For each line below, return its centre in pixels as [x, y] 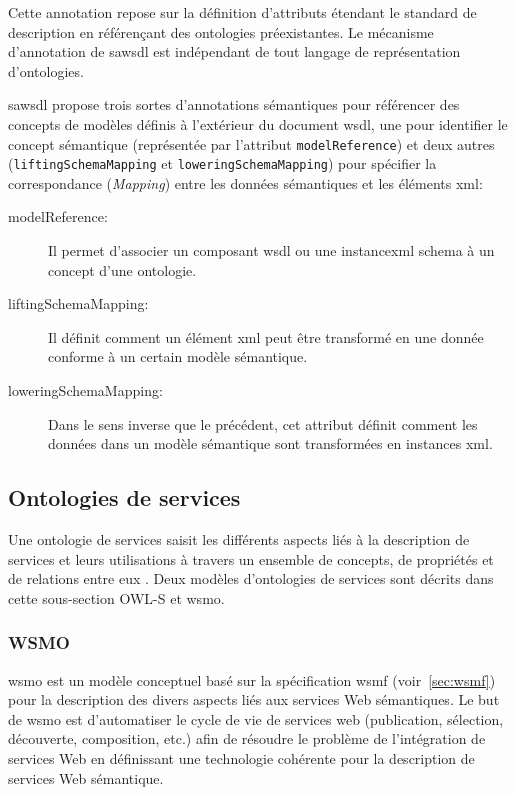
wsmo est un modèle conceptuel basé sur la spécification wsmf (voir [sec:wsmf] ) [252, 679]
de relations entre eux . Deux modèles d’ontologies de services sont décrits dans [251, 578]
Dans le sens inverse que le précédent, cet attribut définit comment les [263, 423]
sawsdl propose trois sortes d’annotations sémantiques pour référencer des [234, 104]
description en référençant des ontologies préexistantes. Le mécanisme [221, 31]
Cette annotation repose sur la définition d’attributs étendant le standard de [242, 12]
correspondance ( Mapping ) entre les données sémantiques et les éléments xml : [245, 182]
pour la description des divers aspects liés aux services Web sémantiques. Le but [254, 699]
